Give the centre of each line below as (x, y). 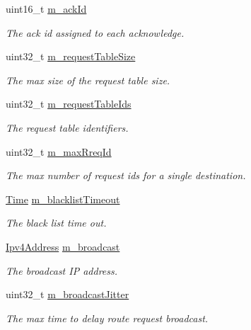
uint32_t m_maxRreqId (59, 151)
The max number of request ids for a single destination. (126, 175)
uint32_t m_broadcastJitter (68, 294)
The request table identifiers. (67, 127)
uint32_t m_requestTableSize (71, 56)
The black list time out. (56, 223)
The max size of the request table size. (88, 80)
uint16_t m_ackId (46, 8)
